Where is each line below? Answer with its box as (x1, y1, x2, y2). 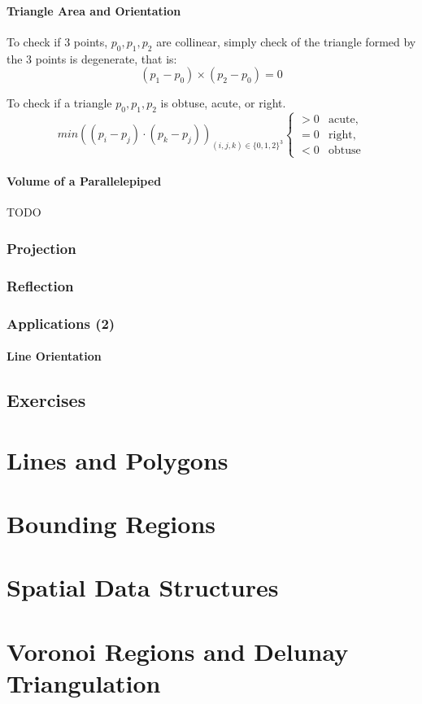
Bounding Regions (7, 507, 215, 540)
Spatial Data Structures (7, 571, 279, 604)
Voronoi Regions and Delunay (7, 634, 349, 667)
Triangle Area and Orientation (7, 2, 181, 19)
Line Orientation (7, 348, 102, 365)
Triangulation (7, 666, 161, 699)
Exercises (7, 387, 86, 413)
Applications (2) (7, 313, 115, 333)
